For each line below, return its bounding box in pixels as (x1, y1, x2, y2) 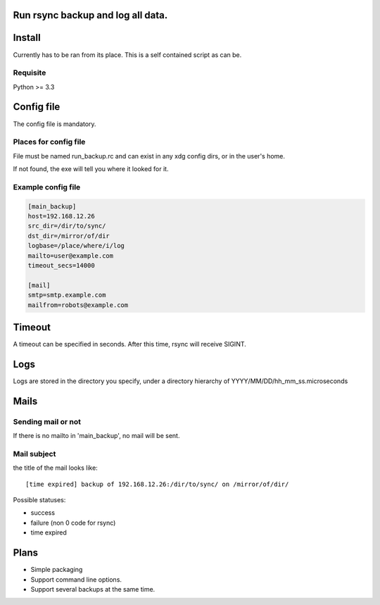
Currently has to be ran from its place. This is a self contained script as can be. (13, 50, 242, 59)
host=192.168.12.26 (27, 212, 95, 220)
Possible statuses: (13, 496, 66, 504)
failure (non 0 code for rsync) (30, 518, 116, 527)
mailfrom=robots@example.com (27, 301, 129, 309)
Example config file (13, 182, 81, 192)
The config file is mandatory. (13, 120, 96, 128)
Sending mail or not (13, 416, 81, 426)
